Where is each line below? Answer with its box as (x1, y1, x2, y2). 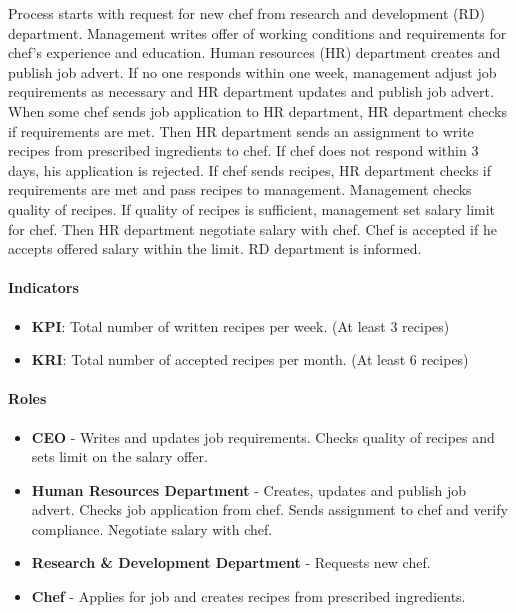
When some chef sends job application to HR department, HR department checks (8, 100, 507, 121)
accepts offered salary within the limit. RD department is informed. (8, 238, 422, 259)
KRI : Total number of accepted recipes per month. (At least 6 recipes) (31, 349, 469, 370)
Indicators (8, 277, 79, 298)
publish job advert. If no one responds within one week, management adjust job (8, 61, 497, 82)
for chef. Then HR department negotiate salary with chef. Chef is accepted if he (8, 218, 497, 239)
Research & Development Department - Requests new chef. (31, 552, 431, 573)
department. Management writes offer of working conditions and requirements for (8, 22, 507, 43)
